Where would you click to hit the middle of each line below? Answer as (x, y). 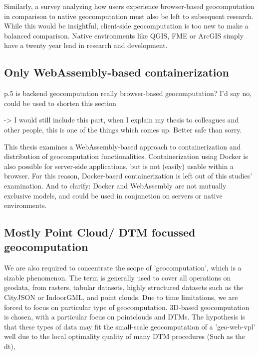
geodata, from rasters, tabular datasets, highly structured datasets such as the (124, 287)
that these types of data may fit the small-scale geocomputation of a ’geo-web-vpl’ (130, 326)
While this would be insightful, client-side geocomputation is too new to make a (126, 26)
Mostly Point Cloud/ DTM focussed (100, 232)
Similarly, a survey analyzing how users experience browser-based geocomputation (129, 6)
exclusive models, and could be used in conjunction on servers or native (113, 195)
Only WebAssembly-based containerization (117, 72)
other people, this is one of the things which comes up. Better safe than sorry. (123, 129)
